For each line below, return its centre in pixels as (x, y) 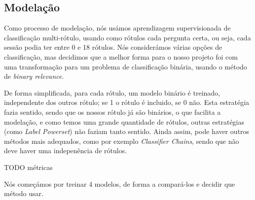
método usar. (24, 193)
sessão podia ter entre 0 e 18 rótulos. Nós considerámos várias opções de (113, 47)
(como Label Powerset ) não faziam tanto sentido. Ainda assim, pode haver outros (127, 131)
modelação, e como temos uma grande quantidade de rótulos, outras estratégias (124, 121)
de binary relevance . (34, 76)
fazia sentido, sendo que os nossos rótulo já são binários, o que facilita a (112, 112)
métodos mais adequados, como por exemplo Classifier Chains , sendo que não (122, 141)
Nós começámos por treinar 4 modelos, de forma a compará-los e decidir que (120, 183)
